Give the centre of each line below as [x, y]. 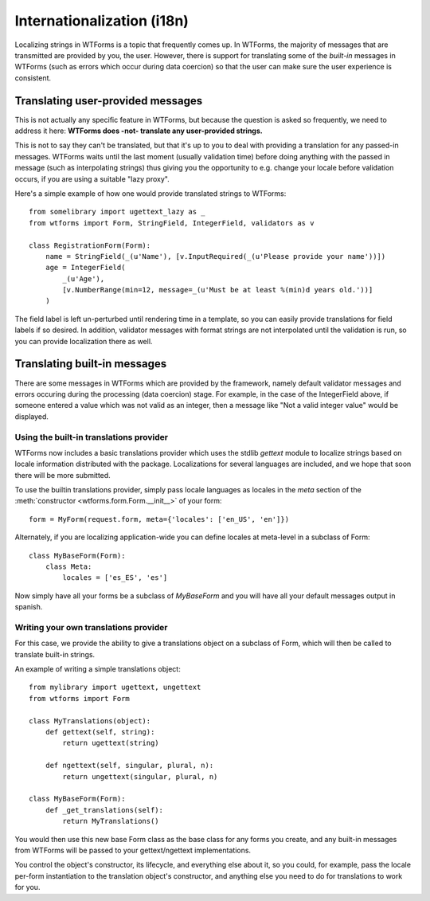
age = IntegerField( [85, 268]
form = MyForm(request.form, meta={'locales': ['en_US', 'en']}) [159, 519]
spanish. [29, 607]
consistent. [33, 78]
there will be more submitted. [63, 475]
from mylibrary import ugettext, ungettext [115, 688]
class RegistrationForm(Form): [90, 245]
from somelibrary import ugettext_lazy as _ [117, 212]
